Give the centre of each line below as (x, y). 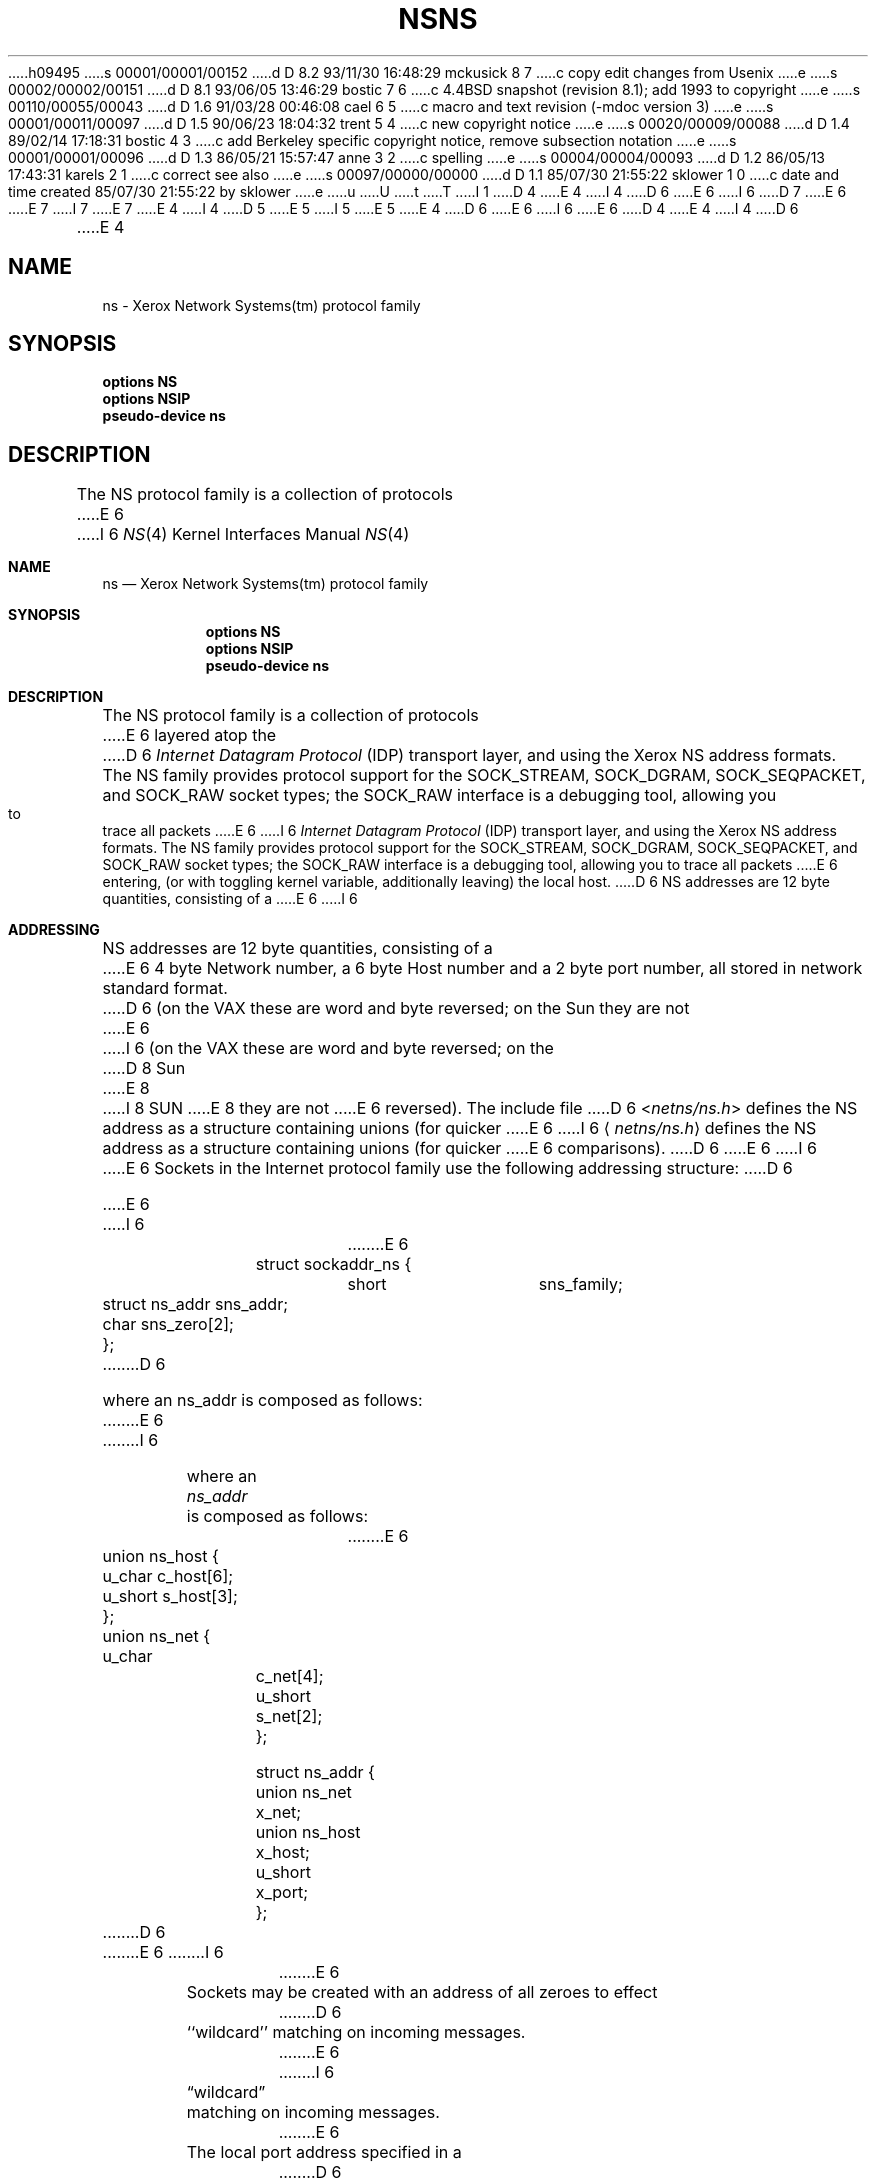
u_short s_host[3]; (170, 1596)
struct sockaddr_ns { (333, 1264)
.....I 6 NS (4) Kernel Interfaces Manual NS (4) (243, 534)
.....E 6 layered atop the (189, 735)
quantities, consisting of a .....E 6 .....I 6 (230, 899)
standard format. (165, 988)
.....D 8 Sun (144, 1068)
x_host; (282, 1852)
